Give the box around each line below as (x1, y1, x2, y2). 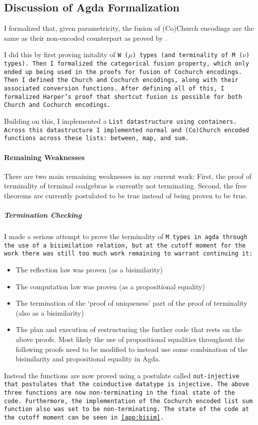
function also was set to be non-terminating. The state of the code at (4, 406, 249, 413)
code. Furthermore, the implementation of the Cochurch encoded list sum (4, 397, 253, 405)
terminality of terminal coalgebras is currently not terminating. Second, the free (4, 180, 247, 191)
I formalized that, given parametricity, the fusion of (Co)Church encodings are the (4, 23, 254, 33)
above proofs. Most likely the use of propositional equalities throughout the (15, 334, 245, 344)
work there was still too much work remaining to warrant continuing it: (4, 250, 253, 257)
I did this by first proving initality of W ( (4, 49, 129, 60)
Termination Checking (4, 210, 82, 220)
